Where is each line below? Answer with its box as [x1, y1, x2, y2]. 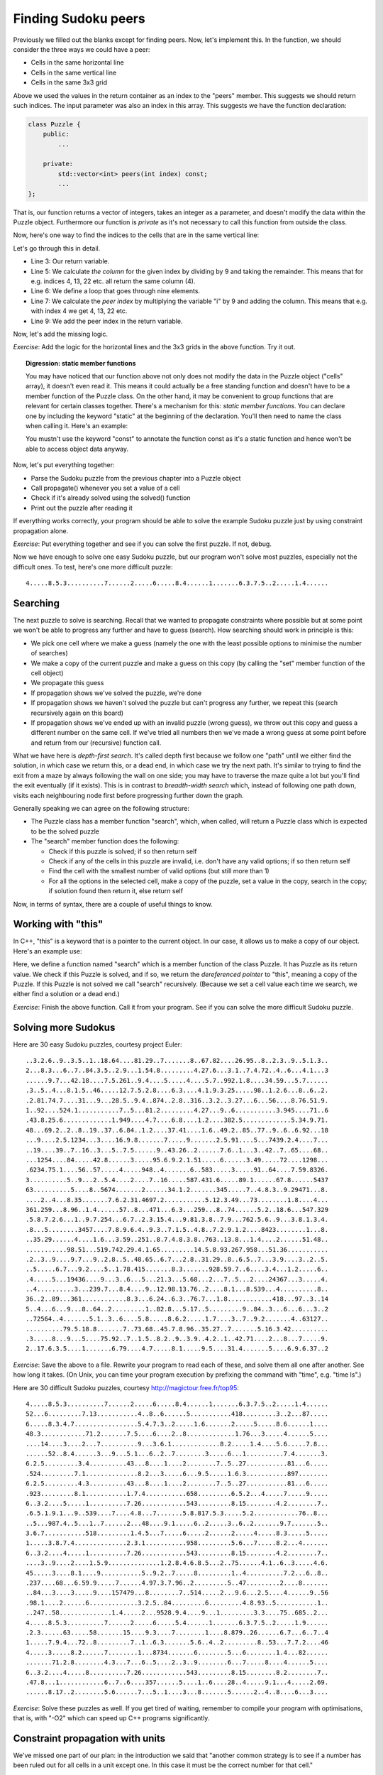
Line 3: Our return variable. [30, 257, 110, 266]
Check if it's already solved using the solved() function [30, 493, 191, 502]
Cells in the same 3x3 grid [30, 78, 108, 87]
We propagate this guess [30, 679, 104, 687]
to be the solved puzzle [30, 827, 99, 836]
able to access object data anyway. [26, 444, 129, 453]
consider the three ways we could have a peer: [13, 45, 150, 53]
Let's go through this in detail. [13, 244, 101, 252]
